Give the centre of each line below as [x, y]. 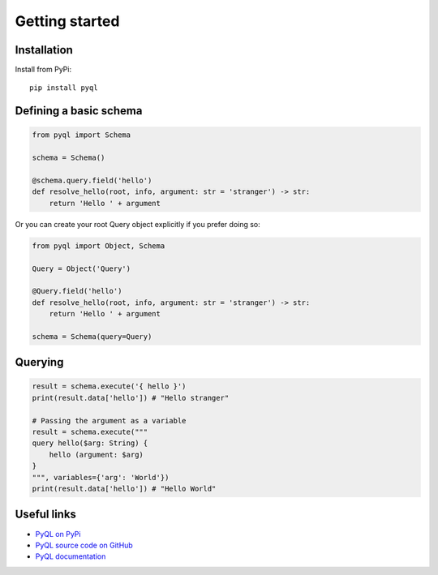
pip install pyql [64, 88]
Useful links [46, 515]
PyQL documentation [71, 556]
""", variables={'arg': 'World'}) [101, 477]
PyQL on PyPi [58, 534]
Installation [44, 50]
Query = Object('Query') [82, 268]
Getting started [67, 21]
